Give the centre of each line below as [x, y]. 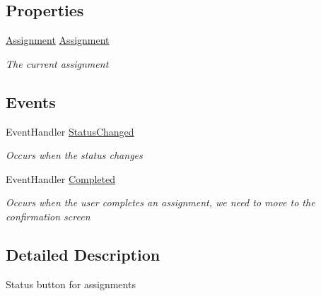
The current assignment [57, 63]
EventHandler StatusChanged [70, 131]
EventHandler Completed [61, 178]
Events [31, 101]
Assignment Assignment [58, 40]
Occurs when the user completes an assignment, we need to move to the [160, 202]
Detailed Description [83, 254]
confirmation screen [48, 216]
